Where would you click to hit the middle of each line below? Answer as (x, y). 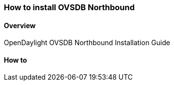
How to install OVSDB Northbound (69, 7)
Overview (20, 25)
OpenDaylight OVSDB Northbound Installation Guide (87, 43)
